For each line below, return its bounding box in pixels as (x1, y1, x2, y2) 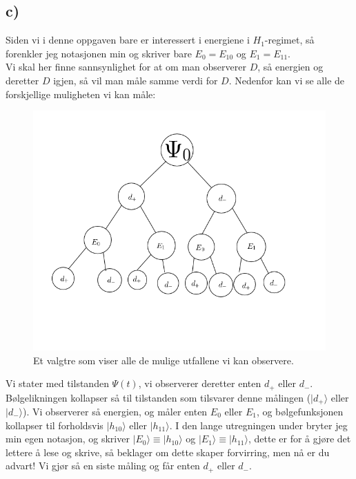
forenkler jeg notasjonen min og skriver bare (6, 46, 192, 60)
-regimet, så (264, 32, 315, 47)
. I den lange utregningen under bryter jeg (169, 417, 348, 432)
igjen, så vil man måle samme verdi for (53, 73, 218, 87)
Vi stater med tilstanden (6, 376, 109, 391)
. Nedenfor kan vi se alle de (228, 73, 345, 87)
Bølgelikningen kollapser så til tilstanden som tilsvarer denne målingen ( (6, 390, 311, 404)
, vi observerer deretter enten (138, 376, 261, 391)
